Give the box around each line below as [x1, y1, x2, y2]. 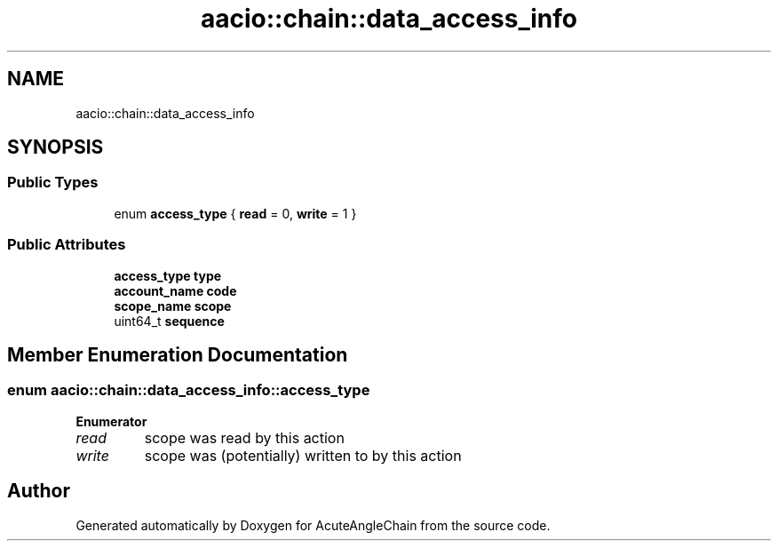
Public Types [7, 173, 99, 192]
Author [7, 480, 70, 503]
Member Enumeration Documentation [7, 343, 348, 366]
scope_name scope [114, 298, 232, 314]
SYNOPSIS [7, 136, 104, 159]
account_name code [114, 282, 237, 298]
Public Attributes [7, 235, 126, 254]
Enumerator [75, 413, 147, 429]
